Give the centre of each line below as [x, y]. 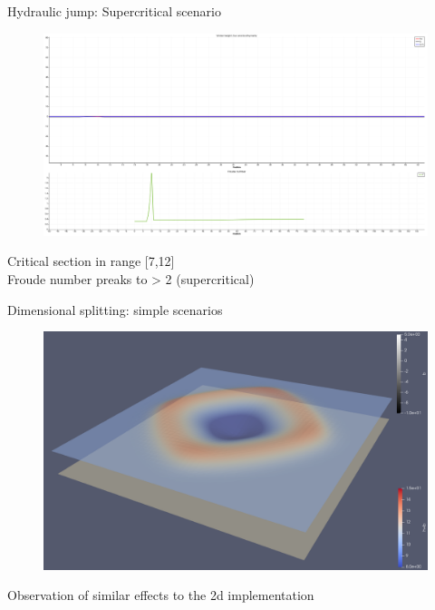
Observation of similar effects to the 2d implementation [161, 595]
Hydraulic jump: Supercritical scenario [114, 11]
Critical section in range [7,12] [91, 261]
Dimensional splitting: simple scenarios [115, 309]
